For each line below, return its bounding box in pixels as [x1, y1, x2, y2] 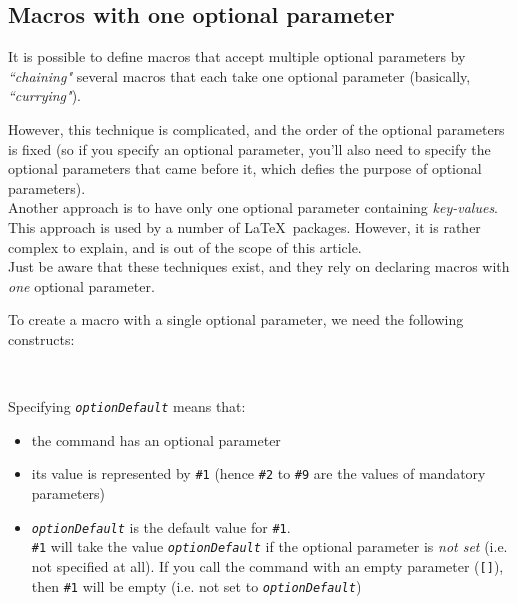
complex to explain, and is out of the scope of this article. [8, 236, 362, 257]
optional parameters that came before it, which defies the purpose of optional [8, 158, 482, 179]
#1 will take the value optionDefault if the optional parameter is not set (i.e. [31, 536, 508, 557]
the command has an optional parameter [31, 429, 281, 450]
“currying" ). [8, 85, 82, 106]
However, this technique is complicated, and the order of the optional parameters [8, 118, 505, 139]
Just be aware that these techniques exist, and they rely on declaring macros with [8, 256, 510, 277]
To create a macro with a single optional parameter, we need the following [8, 309, 464, 330]
